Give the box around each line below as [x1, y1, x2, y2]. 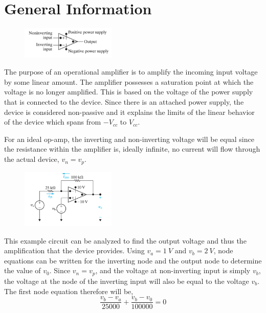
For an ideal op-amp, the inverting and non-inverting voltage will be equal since [4, 133, 254, 144]
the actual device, [4, 154, 59, 164]
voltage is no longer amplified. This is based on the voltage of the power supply [4, 86, 253, 97]
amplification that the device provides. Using [4, 245, 145, 256]
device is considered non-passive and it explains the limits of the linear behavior [4, 106, 255, 117]
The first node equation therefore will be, [4, 285, 134, 296]
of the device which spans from [4, 116, 101, 127]
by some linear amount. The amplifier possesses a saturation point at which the [4, 76, 254, 87]
